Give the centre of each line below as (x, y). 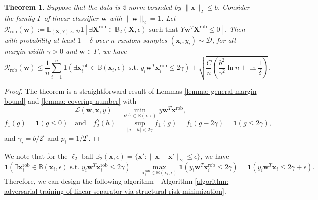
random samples (142, 39)
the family (19, 17)
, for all (224, 39)
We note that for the (36, 156)
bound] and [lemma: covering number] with (70, 101)
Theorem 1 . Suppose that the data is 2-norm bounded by (93, 7)
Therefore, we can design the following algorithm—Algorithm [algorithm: (116, 181)
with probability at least (40, 39)
